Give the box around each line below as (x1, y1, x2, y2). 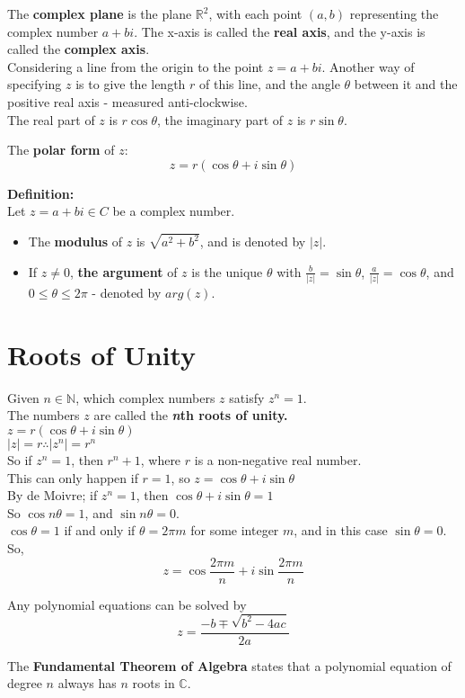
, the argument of (69, 262, 178, 281)
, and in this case (294, 521, 388, 540)
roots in (132, 674, 175, 693)
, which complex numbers (75, 388, 215, 407)
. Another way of (321, 57, 415, 76)
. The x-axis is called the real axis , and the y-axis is (134, 22, 426, 40)
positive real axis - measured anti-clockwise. (7, 92, 248, 111)
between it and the (354, 75, 458, 94)
